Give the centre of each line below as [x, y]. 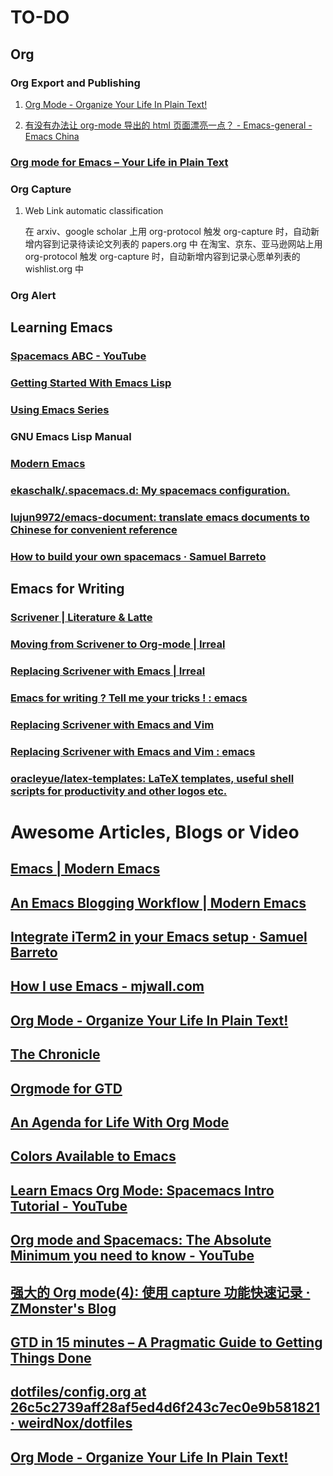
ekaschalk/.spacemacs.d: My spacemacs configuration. [150, 490]
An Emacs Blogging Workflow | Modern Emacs [158, 902]
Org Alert [33, 296]
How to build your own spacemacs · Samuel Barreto [138, 556]
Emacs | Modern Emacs [85, 869]
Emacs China [52, 136]
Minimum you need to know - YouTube [132, 1256]
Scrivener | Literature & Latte [81, 618]
